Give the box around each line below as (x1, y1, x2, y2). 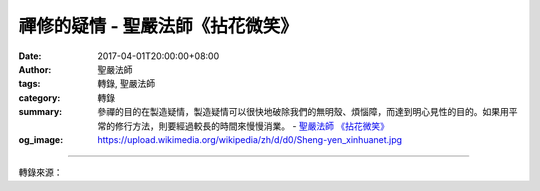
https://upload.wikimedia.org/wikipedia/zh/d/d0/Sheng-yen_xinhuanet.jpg (97, 133, 403, 145)
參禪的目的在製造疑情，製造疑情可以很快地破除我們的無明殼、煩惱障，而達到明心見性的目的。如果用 (97, 106, 509, 118)
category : (18, 91, 61, 104)
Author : (18, 63, 52, 75)
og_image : (18, 133, 64, 145)
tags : (18, 78, 41, 90)
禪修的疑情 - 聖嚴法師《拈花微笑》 (18, 15, 299, 37)
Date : (18, 50, 42, 62)
